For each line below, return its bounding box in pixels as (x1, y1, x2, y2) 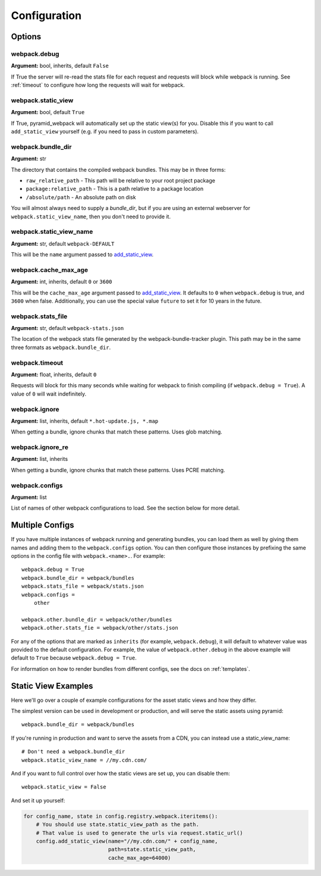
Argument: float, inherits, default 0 (11, 371, 97, 378)
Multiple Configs (11, 520, 74, 530)
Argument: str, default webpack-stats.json (11, 325, 124, 332)
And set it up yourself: (11, 797, 65, 804)
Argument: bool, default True (11, 109, 85, 116)
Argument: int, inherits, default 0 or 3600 (11, 278, 112, 285)
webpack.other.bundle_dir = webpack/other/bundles (21, 616, 172, 623)
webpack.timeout (11, 359, 64, 367)
